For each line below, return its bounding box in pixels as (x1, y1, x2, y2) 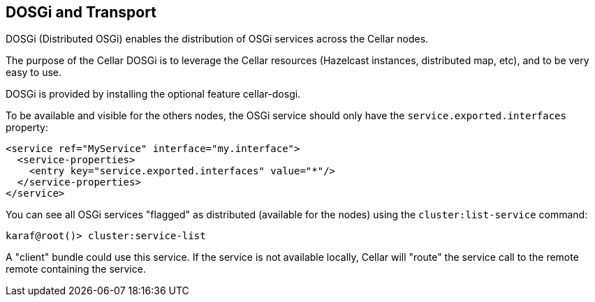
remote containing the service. (6, 263, 146, 275)
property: (6, 121, 48, 134)
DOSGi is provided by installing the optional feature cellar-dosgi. (6, 88, 301, 100)
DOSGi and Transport (6, 3, 156, 21)
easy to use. (6, 66, 61, 79)
